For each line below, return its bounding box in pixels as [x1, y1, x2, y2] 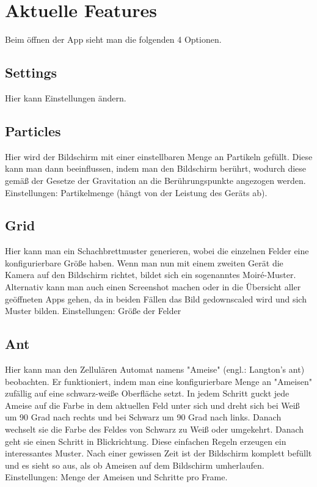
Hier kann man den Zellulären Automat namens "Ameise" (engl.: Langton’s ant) [5, 363, 305, 376]
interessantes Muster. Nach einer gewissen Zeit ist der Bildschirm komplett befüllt [5, 447, 312, 460]
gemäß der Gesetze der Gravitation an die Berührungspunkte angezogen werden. [5, 174, 306, 186]
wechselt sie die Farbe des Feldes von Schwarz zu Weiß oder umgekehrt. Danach [5, 423, 304, 436]
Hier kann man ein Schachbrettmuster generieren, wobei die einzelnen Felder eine [5, 244, 309, 257]
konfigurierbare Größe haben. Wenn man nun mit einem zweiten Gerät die [5, 256, 283, 269]
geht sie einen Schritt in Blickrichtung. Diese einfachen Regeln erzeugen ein [5, 434, 286, 447]
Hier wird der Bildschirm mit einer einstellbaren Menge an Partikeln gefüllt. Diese [5, 150, 313, 163]
